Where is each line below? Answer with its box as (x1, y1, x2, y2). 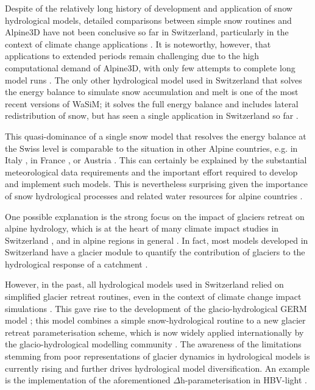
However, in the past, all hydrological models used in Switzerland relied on (5, 278, 284, 291)
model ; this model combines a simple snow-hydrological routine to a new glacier (5, 314, 306, 327)
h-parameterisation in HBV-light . (180, 374, 307, 386)
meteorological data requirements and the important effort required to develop (5, 165, 298, 178)
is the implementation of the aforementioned (5, 374, 171, 386)
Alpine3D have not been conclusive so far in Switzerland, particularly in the (5, 26, 289, 38)
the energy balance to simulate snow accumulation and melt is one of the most (5, 85, 299, 98)
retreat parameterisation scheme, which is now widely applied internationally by (5, 325, 304, 338)
